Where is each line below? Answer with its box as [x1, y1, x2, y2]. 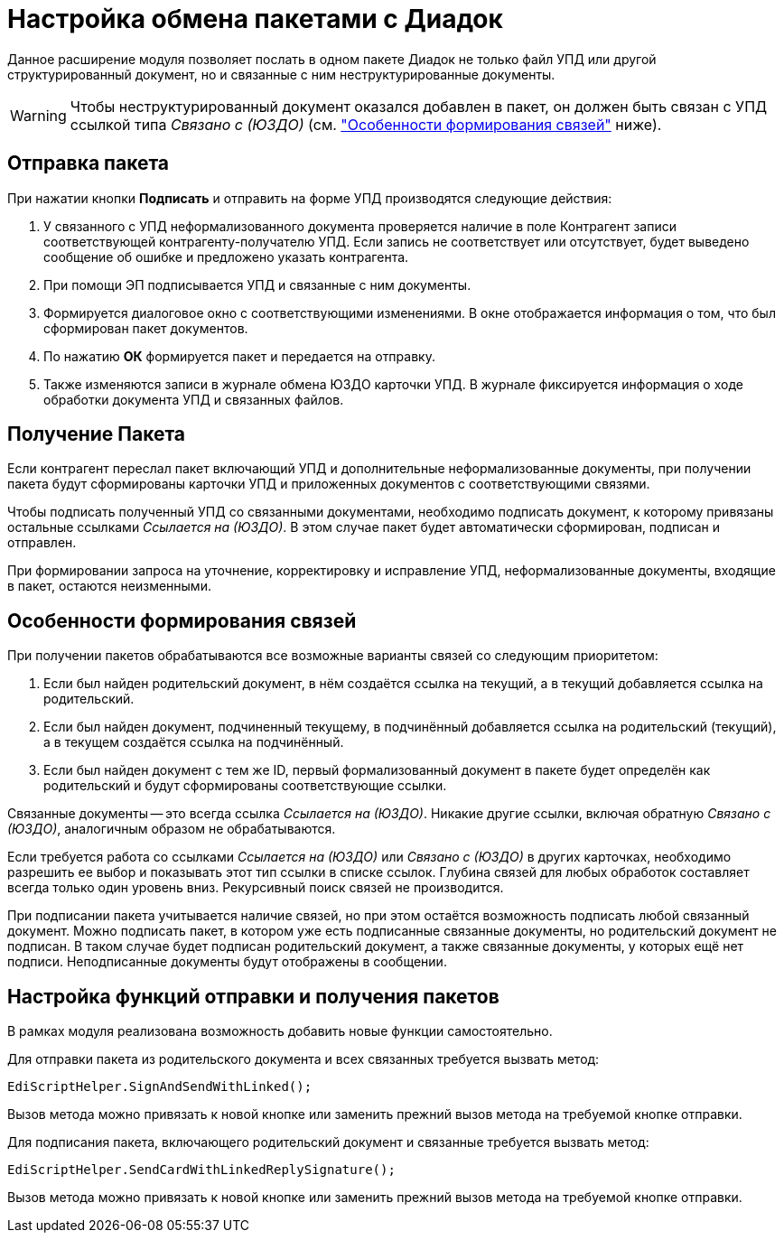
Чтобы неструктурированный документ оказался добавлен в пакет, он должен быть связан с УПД [70, 97, 768, 116]
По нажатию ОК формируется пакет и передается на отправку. [43, 348, 435, 364]
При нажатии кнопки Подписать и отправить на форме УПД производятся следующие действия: [7, 190, 612, 206]
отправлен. [7, 535, 77, 551]
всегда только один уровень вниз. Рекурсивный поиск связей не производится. [7, 880, 504, 896]
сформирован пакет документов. [43, 320, 248, 336]
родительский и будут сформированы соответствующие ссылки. [43, 778, 447, 794]
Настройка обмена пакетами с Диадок [7, 4, 503, 34]
